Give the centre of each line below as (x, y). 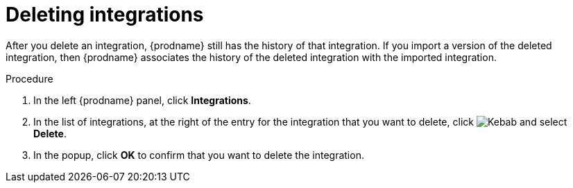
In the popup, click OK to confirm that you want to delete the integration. (199, 155)
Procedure (29, 78)
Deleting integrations (105, 15)
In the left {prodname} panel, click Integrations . (142, 100)
